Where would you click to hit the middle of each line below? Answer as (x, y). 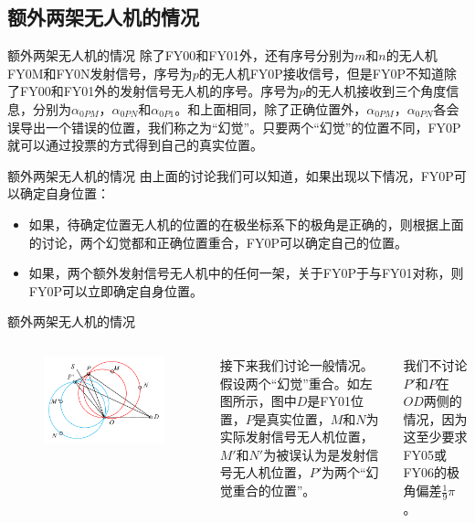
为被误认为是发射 (315, 454)
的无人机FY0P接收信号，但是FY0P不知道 (322, 73)
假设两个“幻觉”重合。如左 (296, 383)
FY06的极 (432, 472)
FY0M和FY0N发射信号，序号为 (100, 73)
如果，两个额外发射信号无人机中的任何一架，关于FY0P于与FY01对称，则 (246, 273)
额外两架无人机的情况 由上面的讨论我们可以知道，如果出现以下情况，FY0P (231, 175)
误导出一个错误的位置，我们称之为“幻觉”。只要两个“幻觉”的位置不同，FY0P (234, 127)
